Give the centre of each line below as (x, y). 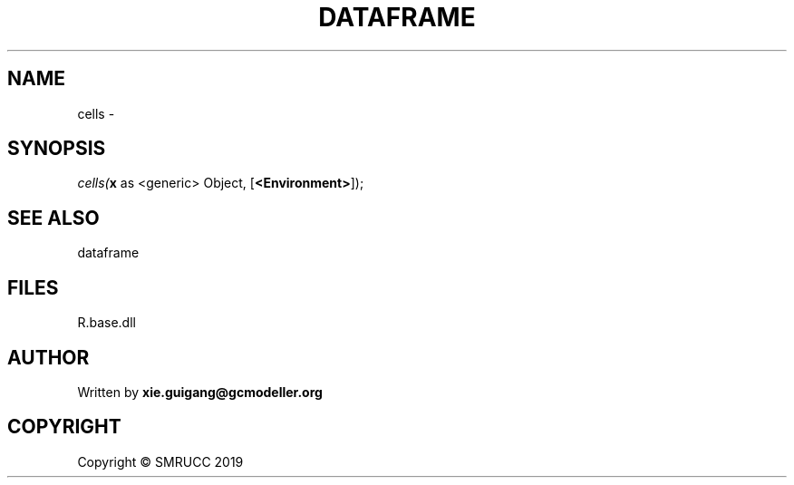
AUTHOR (48, 357)
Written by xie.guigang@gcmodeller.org (200, 392)
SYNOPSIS (57, 149)
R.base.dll (107, 323)
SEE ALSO (53, 218)
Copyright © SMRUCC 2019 (160, 461)
